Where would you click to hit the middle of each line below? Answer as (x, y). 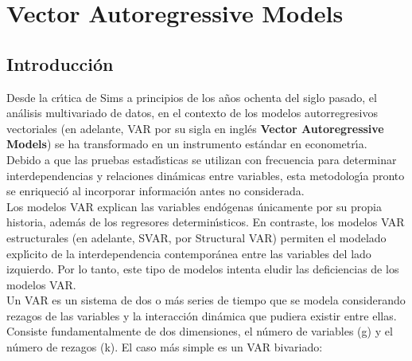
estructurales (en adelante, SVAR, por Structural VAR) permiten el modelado (196, 237)
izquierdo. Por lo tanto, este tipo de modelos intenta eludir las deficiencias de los (203, 269)
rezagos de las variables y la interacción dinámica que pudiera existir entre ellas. (202, 315)
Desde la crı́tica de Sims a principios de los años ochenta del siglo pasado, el (192, 97)
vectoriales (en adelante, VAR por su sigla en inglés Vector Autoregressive (195, 128)
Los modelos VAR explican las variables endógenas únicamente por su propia (194, 206)
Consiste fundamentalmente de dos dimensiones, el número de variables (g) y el (200, 331)
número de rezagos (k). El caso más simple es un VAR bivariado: (165, 347)
